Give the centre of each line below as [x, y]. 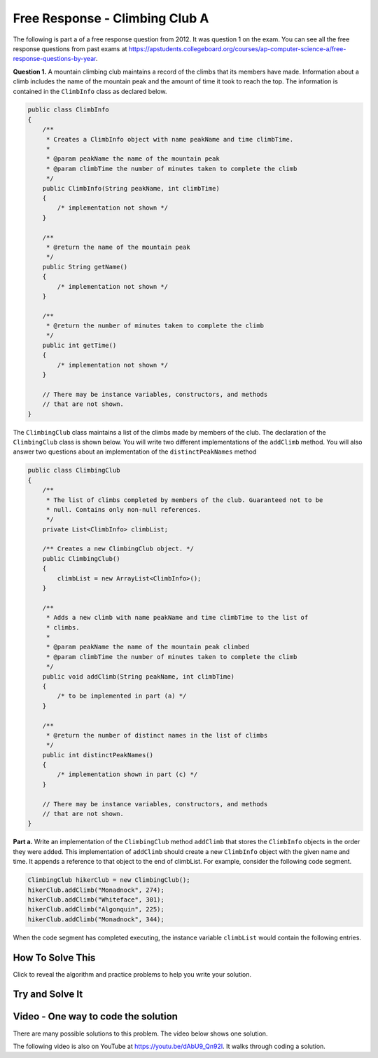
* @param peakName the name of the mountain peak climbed [148, 647]
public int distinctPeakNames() [98, 755]
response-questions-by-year [54, 59]
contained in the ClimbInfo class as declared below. [90, 91]
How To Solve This [54, 957]
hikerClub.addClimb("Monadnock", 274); [96, 890]
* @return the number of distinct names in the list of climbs [157, 735]
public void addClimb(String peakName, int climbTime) [138, 676]
